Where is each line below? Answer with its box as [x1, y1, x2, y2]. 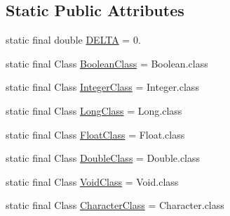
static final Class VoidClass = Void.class [6, 174, 179, 189]
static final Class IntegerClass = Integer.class [6, 80, 199, 94]
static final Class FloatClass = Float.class [6, 127, 185, 141]
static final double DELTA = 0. [6, 32, 141, 47]
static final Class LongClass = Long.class [6, 103, 182, 117]
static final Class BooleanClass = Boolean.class [6, 56, 208, 70]
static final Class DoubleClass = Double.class [6, 151, 201, 165]
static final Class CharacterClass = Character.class [6, 198, 224, 212]
